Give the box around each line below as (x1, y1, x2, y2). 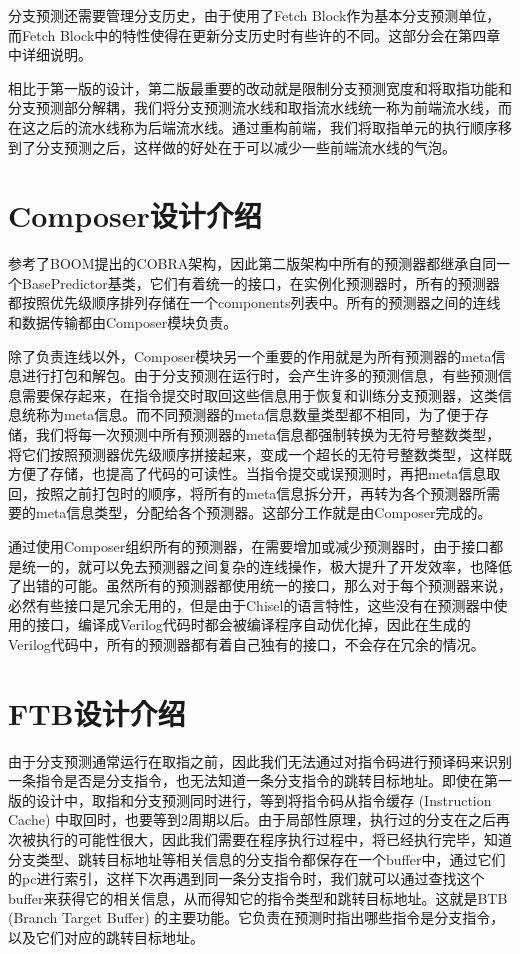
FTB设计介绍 (8, 692, 186, 733)
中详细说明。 (8, 44, 92, 65)
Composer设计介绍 (8, 195, 262, 236)
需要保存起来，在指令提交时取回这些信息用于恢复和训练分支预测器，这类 (21, 384, 498, 405)
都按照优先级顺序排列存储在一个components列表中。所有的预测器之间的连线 (8, 292, 501, 313)
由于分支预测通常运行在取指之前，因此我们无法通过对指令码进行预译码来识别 (8, 750, 512, 771)
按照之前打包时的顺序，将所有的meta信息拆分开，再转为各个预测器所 (35, 482, 487, 503)
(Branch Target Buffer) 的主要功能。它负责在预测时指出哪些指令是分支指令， (8, 907, 505, 928)
